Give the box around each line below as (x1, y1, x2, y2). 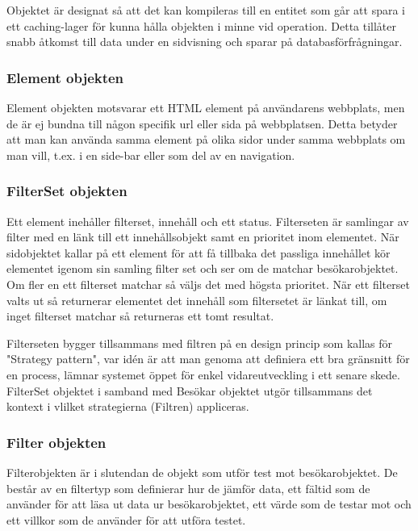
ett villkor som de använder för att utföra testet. (6, 511, 246, 528)
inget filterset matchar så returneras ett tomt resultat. (6, 307, 274, 324)
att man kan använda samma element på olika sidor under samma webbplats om (6, 131, 406, 148)
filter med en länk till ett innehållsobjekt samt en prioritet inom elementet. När (6, 228, 399, 245)
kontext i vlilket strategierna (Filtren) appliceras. (6, 398, 249, 415)
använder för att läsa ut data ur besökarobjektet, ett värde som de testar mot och (6, 495, 412, 512)
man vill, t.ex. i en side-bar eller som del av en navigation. (6, 146, 295, 163)
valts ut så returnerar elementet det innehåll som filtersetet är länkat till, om (6, 291, 387, 308)
